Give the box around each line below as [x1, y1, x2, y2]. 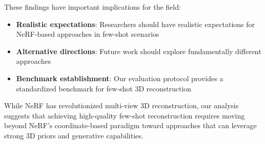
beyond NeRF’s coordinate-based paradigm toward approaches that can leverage [4, 120, 257, 131]
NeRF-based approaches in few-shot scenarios [16, 29, 159, 39]
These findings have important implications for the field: [4, 2, 181, 12]
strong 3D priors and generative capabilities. [4, 130, 144, 140]
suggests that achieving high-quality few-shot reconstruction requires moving [4, 110, 245, 121]
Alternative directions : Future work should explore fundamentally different [16, 45, 261, 56]
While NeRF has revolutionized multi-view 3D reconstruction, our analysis [4, 100, 239, 111]
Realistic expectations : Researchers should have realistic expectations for [16, 18, 255, 29]
